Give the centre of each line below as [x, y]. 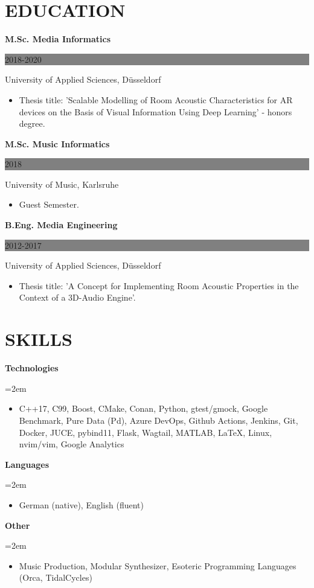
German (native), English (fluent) [81, 504]
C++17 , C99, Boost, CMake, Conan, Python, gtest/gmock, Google [143, 408]
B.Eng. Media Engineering [61, 225]
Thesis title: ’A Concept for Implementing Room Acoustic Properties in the [159, 285]
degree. [32, 123]
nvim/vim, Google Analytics [72, 444]
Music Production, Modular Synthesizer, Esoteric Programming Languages [158, 565]
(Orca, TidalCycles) [56, 577]
